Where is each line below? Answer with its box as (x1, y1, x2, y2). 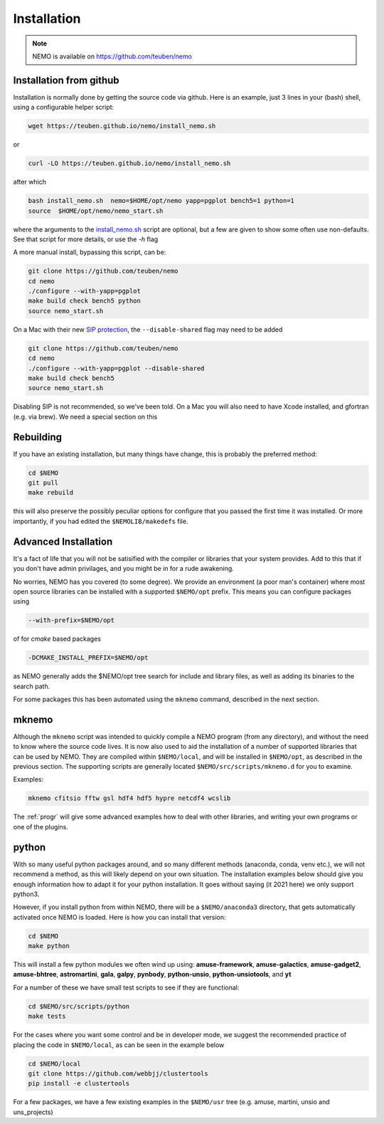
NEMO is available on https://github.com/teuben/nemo (32, 52, 192, 61)
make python (28, 942, 70, 950)
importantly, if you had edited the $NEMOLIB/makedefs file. (13, 517, 188, 525)
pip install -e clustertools (28, 1079, 130, 1088)
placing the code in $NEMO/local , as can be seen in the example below (13, 1040, 225, 1049)
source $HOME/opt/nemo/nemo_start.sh (28, 206, 164, 215)
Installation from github (13, 74, 120, 86)
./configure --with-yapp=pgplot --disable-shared (28, 364, 205, 372)
